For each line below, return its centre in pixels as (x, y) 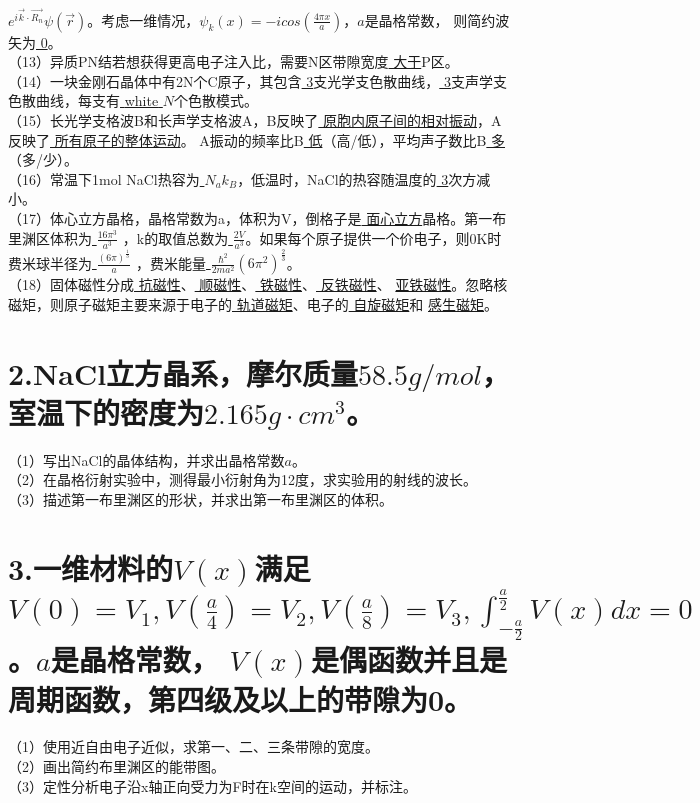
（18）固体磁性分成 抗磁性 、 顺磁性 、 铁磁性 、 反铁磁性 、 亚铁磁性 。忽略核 (258, 284)
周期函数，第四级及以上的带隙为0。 (240, 698)
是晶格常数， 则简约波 (437, 19)
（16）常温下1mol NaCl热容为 (104, 178)
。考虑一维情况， (143, 19)
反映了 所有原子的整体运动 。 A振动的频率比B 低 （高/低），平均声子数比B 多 (257, 139)
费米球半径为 (50, 262)
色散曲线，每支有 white (83, 100)
